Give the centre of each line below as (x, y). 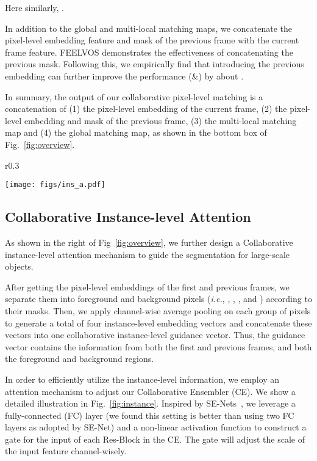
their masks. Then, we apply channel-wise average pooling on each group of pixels (158, 310)
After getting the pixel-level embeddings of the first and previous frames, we (147, 286)
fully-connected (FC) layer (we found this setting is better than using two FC (150, 415)
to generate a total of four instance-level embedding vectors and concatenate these (158, 323)
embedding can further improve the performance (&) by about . (124, 76)
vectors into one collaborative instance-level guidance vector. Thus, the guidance (155, 335)
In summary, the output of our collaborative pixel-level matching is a (134, 96)
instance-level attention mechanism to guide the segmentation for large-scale (147, 254)
